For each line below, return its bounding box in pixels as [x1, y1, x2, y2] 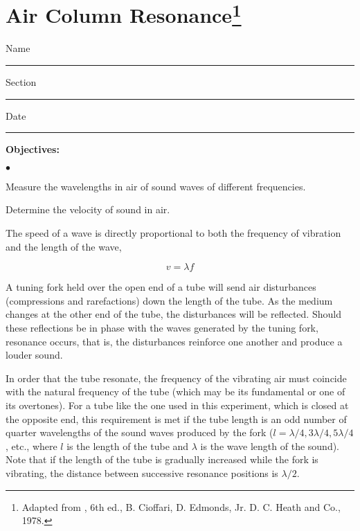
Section [6, 75, 37, 89]
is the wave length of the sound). [200, 438, 340, 453]
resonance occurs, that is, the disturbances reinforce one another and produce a [6, 334, 343, 348]
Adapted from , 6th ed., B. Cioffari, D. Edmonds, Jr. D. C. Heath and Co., [21, 499, 341, 514]
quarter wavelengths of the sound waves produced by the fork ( [6, 425, 273, 440]
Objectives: [6, 142, 60, 156]
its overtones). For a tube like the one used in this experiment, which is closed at [6, 397, 349, 412]
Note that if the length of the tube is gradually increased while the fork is [6, 452, 318, 467]
